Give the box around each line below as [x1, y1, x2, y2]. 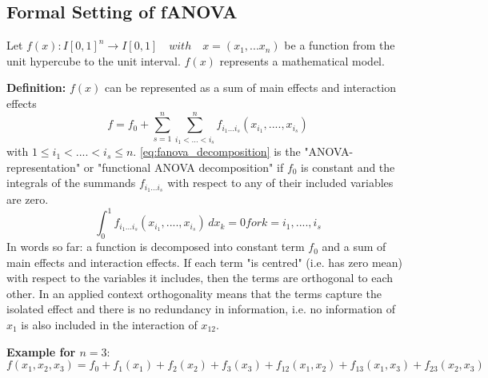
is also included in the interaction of [21, 316, 198, 333]
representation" [6, 158, 81, 175]
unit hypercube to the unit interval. [6, 52, 181, 69]
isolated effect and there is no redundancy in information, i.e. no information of [6, 300, 396, 317]
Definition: [6, 79, 66, 96]
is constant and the [301, 158, 395, 175]
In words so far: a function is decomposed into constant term [6, 238, 305, 255]
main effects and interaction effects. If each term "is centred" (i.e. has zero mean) [6, 253, 402, 270]
